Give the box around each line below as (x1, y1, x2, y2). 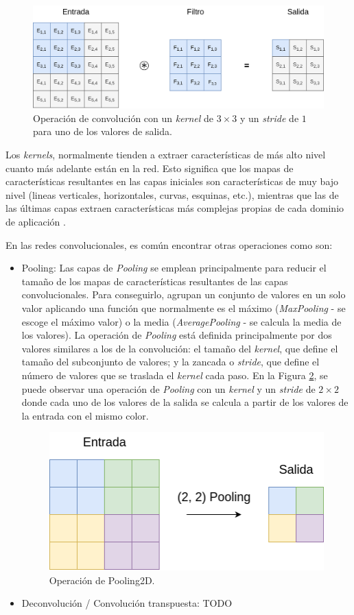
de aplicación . (5, 215, 66, 229)
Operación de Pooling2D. (49, 572, 155, 587)
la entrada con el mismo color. (21, 408, 149, 422)
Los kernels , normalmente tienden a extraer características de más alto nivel (5, 147, 326, 162)
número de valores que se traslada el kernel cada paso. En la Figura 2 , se (21, 367, 328, 382)
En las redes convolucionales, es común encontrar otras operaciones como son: (5, 237, 333, 252)
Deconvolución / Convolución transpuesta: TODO (21, 596, 233, 610)
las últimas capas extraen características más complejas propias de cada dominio (5, 201, 344, 215)
